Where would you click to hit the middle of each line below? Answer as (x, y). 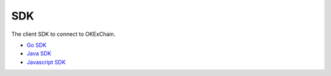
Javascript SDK (46, 62)
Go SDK (37, 45)
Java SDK (39, 54)
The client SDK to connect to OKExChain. (63, 34)
